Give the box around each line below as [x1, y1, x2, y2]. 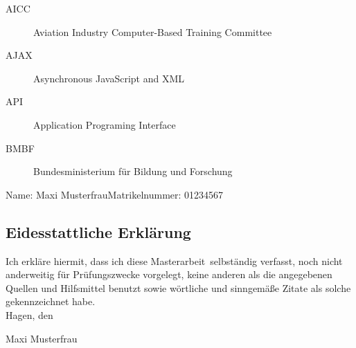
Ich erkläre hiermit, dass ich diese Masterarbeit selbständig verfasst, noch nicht [6, 253, 343, 268]
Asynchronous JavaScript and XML [33, 71, 185, 85]
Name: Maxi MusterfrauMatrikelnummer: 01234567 [6, 187, 224, 201]
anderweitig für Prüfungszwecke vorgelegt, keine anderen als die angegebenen [6, 267, 332, 282]
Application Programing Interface [33, 117, 176, 131]
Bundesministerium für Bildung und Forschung [33, 164, 233, 178]
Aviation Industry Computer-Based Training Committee [33, 24, 272, 39]
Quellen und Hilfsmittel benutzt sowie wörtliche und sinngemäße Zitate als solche [6, 280, 351, 295]
